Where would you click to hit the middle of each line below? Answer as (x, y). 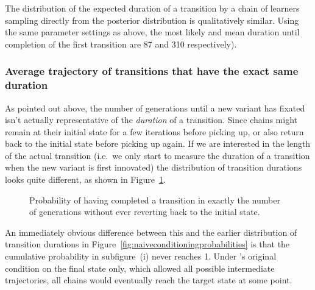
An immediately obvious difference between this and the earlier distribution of (151, 232)
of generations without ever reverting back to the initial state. (145, 212)
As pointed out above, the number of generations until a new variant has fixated (155, 108)
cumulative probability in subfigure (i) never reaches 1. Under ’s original (141, 256)
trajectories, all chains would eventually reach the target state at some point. (149, 280)
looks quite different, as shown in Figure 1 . (85, 179)
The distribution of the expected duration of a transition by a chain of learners (152, 8)
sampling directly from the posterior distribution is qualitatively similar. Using (152, 20)
